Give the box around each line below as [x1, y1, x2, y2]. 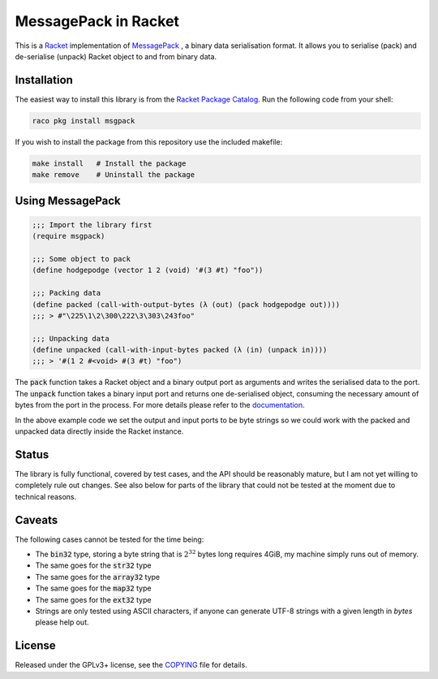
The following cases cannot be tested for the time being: [15, 534, 204, 544]
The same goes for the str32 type [35, 560, 152, 570]
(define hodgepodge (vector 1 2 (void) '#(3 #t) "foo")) [32, 266, 264, 275]
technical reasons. [15, 491, 77, 501]
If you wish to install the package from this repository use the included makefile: [15, 136, 283, 146]
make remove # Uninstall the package [32, 171, 195, 179]
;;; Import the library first [32, 220, 152, 229]
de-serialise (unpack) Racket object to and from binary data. [15, 51, 217, 61]
